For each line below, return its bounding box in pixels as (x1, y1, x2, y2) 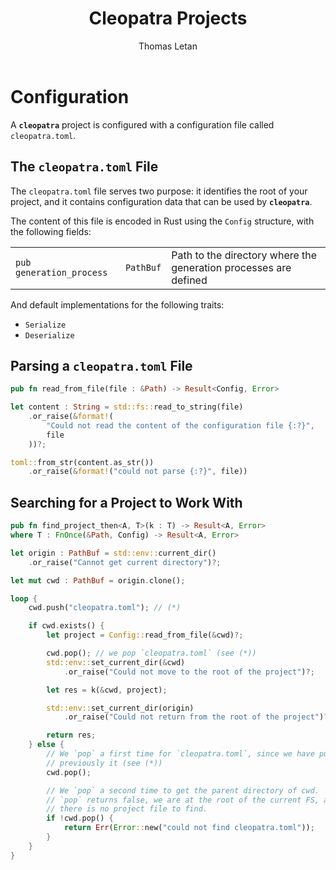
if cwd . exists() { (28, 621, 105, 631)
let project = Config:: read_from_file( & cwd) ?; (46, 630, 244, 641)
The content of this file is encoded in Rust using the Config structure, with (10, 215, 315, 227)
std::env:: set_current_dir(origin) (46, 703, 195, 713)
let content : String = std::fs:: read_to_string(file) (10, 402, 244, 412)
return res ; (46, 730, 97, 741)
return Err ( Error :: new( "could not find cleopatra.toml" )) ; (63, 823, 315, 833)
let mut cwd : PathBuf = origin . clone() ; (10, 575, 186, 586)
